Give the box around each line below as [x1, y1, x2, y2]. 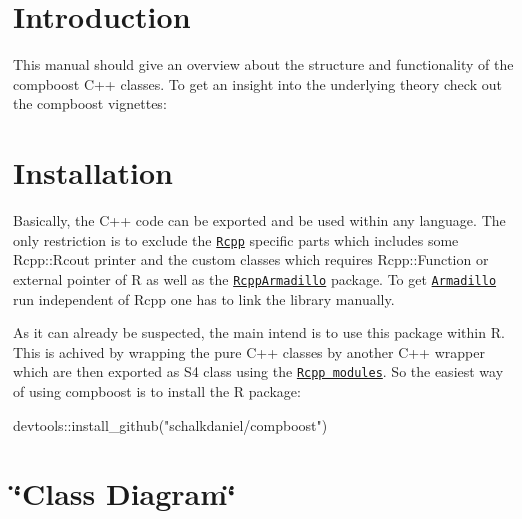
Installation [13, 152, 173, 193]
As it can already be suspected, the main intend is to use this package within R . [13, 322, 505, 343]
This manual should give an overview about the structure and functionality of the [13, 54, 514, 75]
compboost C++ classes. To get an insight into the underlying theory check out [13, 73, 502, 94]
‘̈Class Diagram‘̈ [13, 473, 236, 514]
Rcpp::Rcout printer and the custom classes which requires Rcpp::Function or [13, 249, 489, 270]
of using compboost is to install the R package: [13, 380, 301, 401]
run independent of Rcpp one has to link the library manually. [13, 288, 395, 309]
